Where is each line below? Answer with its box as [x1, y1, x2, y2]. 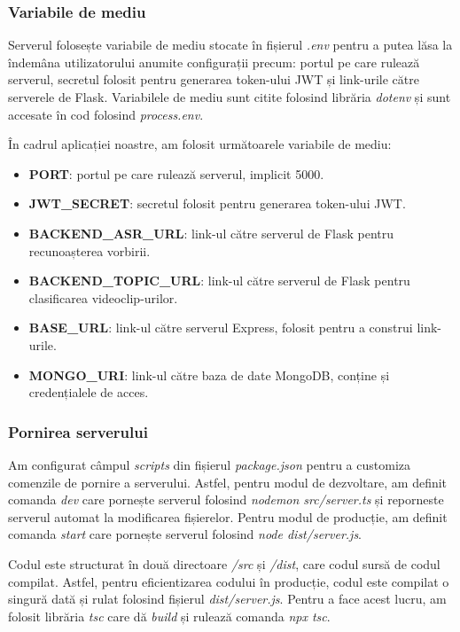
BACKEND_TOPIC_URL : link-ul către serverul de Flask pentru [28, 271, 410, 290]
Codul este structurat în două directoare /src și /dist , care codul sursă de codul [8, 554, 441, 573]
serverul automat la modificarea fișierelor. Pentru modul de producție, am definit [8, 507, 448, 526]
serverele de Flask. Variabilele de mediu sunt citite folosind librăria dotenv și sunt [8, 88, 451, 105]
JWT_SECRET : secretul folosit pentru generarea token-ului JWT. [28, 194, 406, 213]
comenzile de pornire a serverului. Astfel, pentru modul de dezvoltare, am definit [8, 472, 448, 491]
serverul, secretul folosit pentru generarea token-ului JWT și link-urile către [8, 70, 419, 89]
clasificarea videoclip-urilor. [28, 288, 178, 307]
